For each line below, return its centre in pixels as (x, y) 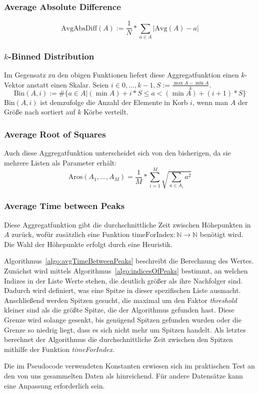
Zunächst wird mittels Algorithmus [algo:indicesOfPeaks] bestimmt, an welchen (126, 271)
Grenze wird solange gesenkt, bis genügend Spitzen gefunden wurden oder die (123, 319)
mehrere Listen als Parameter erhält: (60, 162)
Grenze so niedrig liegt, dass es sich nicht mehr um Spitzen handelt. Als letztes (125, 329)
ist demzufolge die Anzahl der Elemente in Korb (114, 102)
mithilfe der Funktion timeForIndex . (59, 349)
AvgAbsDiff (79, 28)
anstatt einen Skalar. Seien (68, 84)
